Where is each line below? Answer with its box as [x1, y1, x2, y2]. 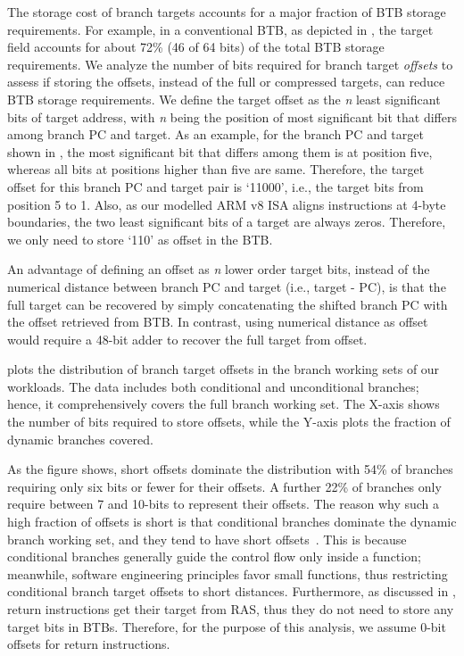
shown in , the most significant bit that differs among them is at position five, [7, 142, 433, 161]
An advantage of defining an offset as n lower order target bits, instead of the [7, 260, 430, 278]
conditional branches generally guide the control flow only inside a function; [7, 547, 421, 566]
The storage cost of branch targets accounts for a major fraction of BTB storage [7, 3, 446, 21]
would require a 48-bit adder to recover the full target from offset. [7, 329, 368, 348]
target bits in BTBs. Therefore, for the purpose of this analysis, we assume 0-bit [7, 617, 446, 635]
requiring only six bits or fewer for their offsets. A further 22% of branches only [7, 477, 442, 495]
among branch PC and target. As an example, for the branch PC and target [7, 125, 424, 144]
